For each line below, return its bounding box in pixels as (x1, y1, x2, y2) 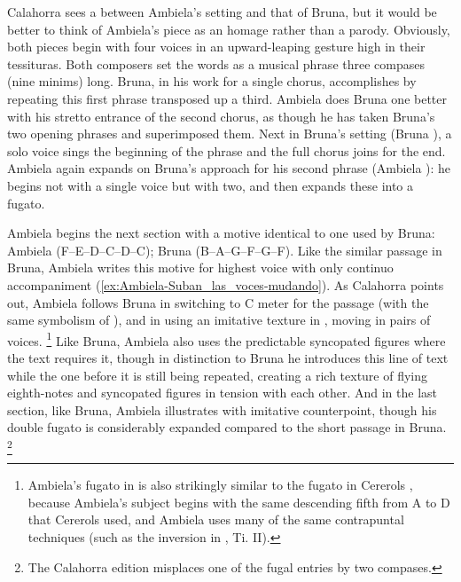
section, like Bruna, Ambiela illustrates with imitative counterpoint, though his (7, 400, 437, 419)
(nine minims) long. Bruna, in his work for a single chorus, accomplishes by (7, 72, 417, 90)
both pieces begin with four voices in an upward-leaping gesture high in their (7, 37, 426, 56)
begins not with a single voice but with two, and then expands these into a (7, 176, 414, 194)
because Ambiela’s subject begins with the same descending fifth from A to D (27, 492, 450, 511)
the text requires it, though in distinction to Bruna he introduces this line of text (7, 348, 449, 366)
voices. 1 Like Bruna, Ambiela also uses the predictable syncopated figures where (7, 328, 446, 350)
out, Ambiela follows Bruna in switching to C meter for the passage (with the (7, 293, 429, 311)
